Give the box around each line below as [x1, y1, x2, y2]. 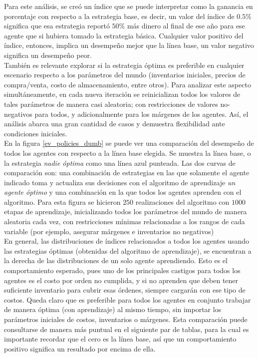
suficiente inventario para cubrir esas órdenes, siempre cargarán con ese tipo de [4, 285, 246, 295]
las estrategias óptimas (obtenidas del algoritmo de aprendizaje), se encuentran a [4, 245, 252, 256]
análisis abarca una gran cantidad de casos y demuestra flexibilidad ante [4, 118, 225, 129]
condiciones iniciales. [4, 128, 67, 138]
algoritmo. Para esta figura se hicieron [4, 196, 121, 207]
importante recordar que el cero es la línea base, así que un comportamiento [4, 334, 237, 344]
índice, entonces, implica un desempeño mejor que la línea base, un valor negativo [4, 40, 254, 50]
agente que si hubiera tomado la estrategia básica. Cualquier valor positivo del [4, 30, 244, 40]
